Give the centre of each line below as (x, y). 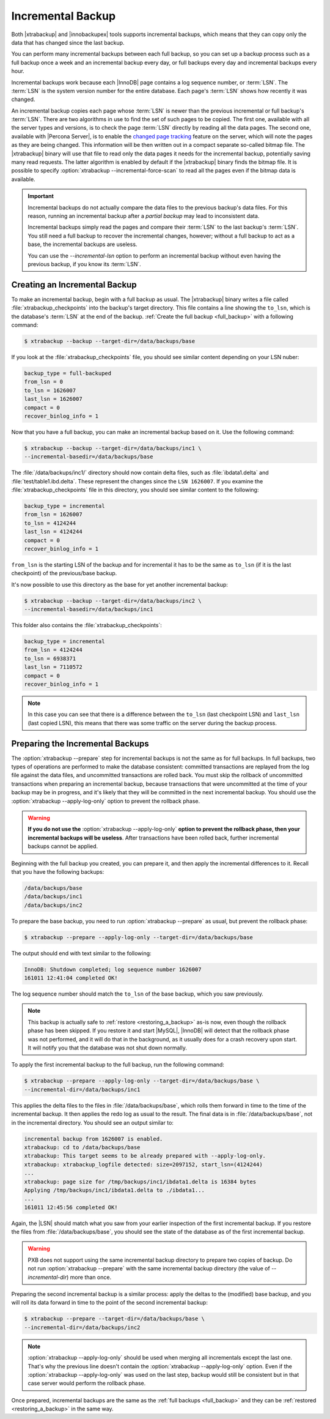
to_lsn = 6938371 (50, 658)
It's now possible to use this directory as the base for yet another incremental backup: (120, 584)
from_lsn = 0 (44, 382)
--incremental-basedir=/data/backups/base (89, 457)
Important (41, 196)
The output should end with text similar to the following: (82, 953)
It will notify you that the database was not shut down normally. (108, 1048)
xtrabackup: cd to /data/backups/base (82, 1147)
